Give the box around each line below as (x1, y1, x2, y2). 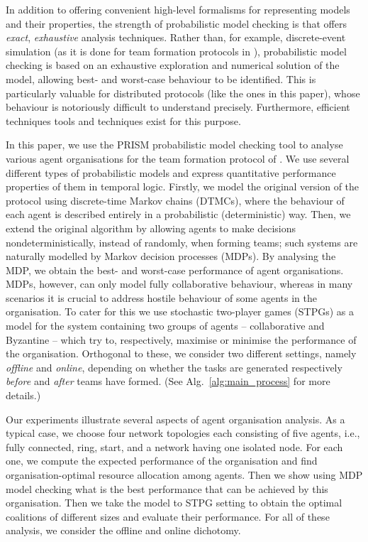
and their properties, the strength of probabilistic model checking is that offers (6, 16, 347, 31)
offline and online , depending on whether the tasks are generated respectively (6, 359, 342, 374)
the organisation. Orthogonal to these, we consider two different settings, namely (6, 346, 357, 361)
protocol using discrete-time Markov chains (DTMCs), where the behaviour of (6, 193, 345, 207)
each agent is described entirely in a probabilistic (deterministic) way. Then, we (6, 207, 351, 222)
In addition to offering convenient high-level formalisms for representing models (6, 2, 350, 16)
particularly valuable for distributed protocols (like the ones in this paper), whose (6, 85, 360, 100)
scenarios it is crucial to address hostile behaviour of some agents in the (6, 290, 318, 305)
